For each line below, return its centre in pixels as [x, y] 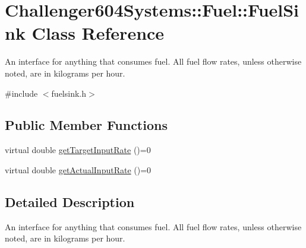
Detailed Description [70, 201]
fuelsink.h [69, 93]
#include [21, 93]
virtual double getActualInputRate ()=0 [78, 169]
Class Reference [98, 33]
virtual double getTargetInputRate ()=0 [78, 150]
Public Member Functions [86, 125]
